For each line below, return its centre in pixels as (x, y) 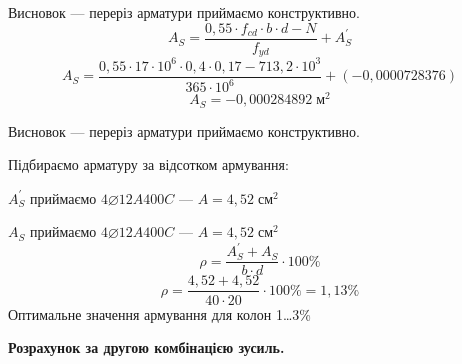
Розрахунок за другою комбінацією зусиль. (146, 347)
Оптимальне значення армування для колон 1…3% (159, 313)
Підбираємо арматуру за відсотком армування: (148, 164)
